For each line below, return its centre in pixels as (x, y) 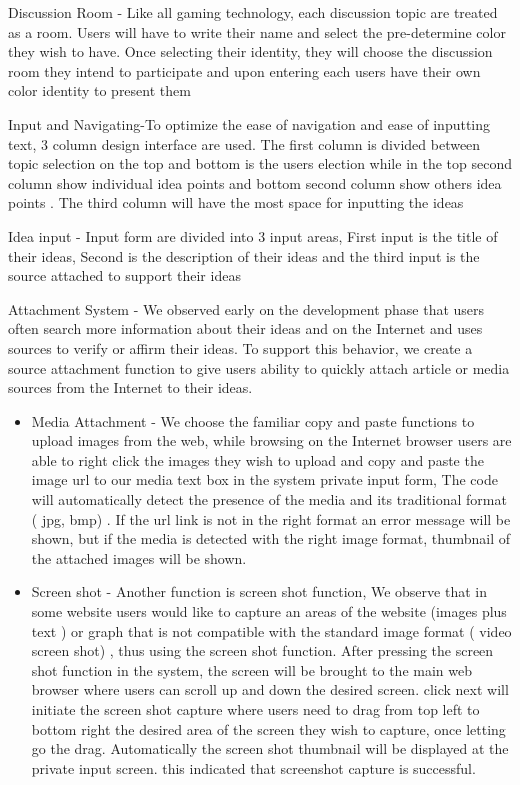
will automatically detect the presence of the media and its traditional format (269, 499)
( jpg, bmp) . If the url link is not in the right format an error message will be (271, 518)
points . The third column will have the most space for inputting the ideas (236, 202)
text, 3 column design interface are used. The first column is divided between (244, 143)
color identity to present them (99, 90)
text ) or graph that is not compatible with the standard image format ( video (271, 630)
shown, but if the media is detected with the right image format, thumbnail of (270, 538)
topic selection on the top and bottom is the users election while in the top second (260, 163)
